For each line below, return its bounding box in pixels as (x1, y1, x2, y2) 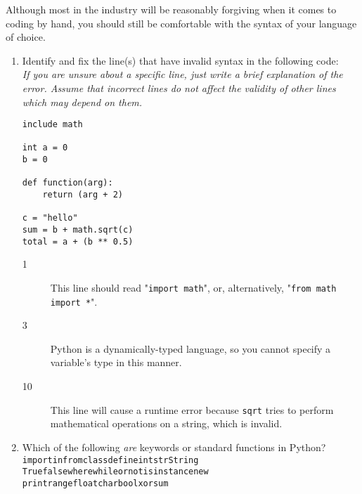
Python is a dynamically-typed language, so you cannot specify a (50, 341, 331, 356)
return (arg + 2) (42, 190, 123, 200)
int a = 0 (22, 143, 68, 153)
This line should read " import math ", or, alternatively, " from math (50, 280, 337, 294)
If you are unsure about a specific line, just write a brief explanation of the (22, 67, 343, 82)
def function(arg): (22, 178, 113, 188)
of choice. (6, 30, 46, 44)
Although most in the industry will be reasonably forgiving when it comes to (6, 2, 337, 16)
